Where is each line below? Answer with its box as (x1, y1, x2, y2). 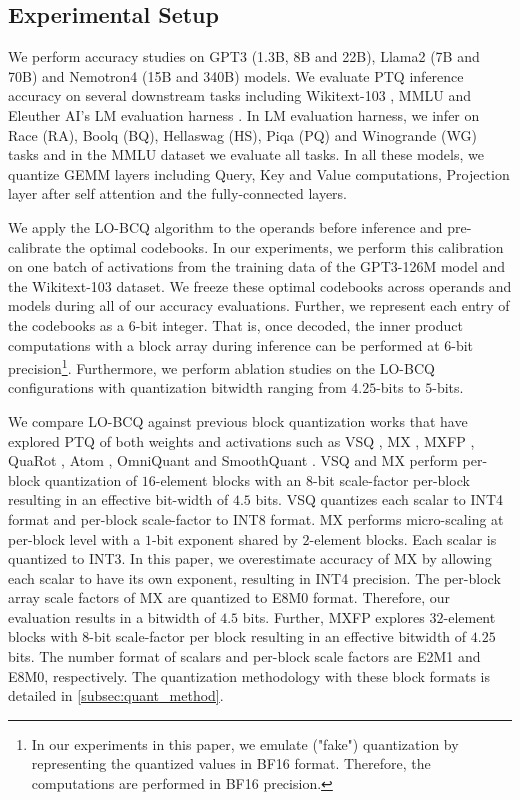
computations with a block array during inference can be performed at (8, 334, 440, 355)
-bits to (376, 377, 421, 398)
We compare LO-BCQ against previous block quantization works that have (8, 410, 468, 431)
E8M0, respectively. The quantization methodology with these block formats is (8, 665, 491, 686)
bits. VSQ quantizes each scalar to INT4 (255, 489, 504, 510)
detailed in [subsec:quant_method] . (8, 685, 224, 706)
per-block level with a (8, 528, 141, 549)
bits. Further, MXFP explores (242, 606, 425, 627)
